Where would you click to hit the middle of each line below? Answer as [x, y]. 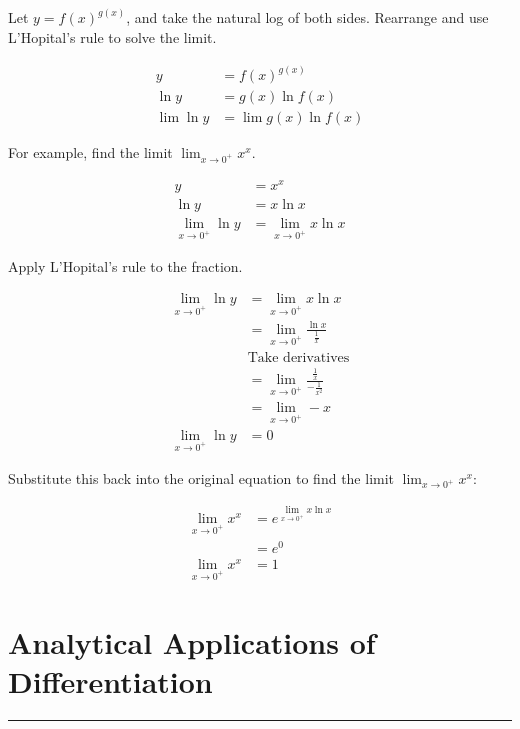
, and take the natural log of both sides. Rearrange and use [307, 17]
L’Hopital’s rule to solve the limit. [112, 37]
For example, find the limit [90, 152]
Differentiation [110, 680]
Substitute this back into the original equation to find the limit [201, 477]
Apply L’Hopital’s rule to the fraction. [125, 265]
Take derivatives [298, 357]
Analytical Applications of [192, 641]
